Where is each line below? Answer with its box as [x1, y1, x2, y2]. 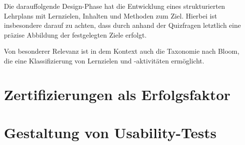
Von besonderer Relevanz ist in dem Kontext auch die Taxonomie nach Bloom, [4, 46, 240, 56]
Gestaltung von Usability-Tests [4, 123, 217, 143]
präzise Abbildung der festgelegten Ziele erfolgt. [4, 29, 147, 40]
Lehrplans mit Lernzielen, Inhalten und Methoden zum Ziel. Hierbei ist [4, 10, 217, 21]
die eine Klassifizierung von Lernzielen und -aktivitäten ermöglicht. [4, 55, 204, 65]
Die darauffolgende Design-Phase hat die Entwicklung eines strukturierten [4, 1, 225, 11]
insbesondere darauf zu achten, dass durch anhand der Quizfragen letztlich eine [4, 20, 241, 30]
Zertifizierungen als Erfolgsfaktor [4, 84, 231, 104]
